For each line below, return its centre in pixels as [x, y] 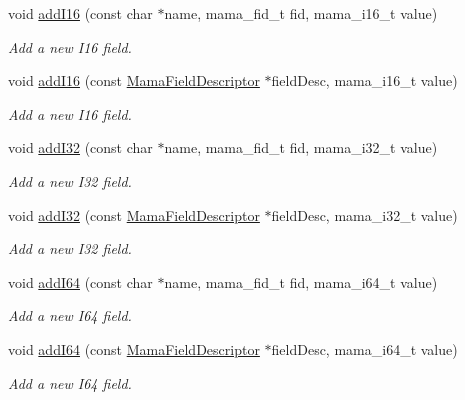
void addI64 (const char [80, 281]
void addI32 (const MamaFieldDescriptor [134, 214]
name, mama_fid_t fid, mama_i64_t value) [301, 281]
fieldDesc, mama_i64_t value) [364, 348]
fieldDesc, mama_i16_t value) [364, 80]
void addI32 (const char [80, 147]
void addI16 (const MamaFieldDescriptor [134, 80]
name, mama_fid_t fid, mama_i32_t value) [301, 147]
